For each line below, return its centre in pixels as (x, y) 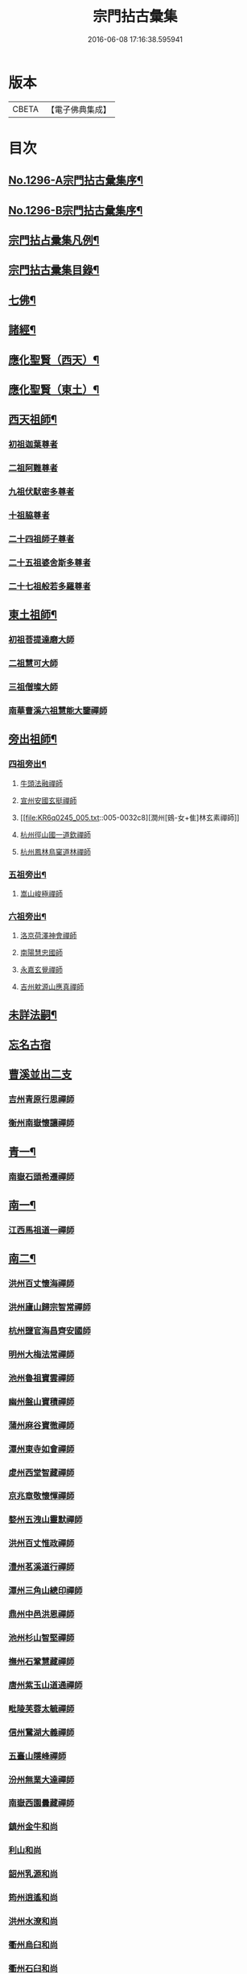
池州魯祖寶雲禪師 (41, 1378)
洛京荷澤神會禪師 (48, 936)
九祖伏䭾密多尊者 (41, 492)
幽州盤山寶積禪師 (41, 1401)
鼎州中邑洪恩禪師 (41, 1614)
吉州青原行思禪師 (41, 1099)
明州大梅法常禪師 (41, 1354)
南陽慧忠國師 (41, 953)
